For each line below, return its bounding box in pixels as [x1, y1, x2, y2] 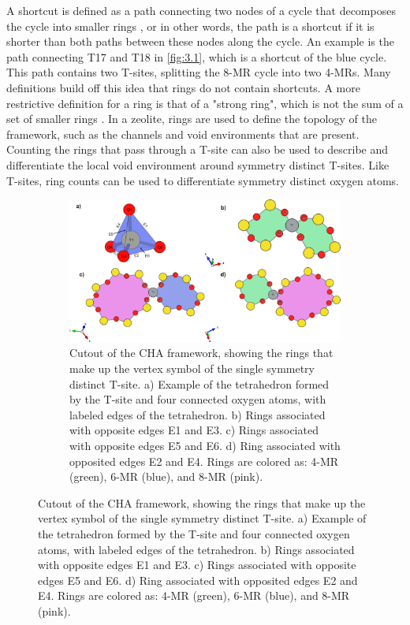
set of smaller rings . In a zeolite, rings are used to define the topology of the [6, 110, 377, 127]
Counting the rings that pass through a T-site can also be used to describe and [6, 141, 389, 158]
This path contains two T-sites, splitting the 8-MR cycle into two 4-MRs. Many [6, 64, 391, 80]
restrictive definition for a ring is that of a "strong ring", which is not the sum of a [6, 95, 404, 111]
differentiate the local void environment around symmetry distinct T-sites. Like [6, 156, 389, 173]
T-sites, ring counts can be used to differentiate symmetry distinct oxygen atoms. [6, 172, 399, 188]
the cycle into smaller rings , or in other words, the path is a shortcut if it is [6, 17, 375, 34]
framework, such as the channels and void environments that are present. [6, 125, 360, 142]
